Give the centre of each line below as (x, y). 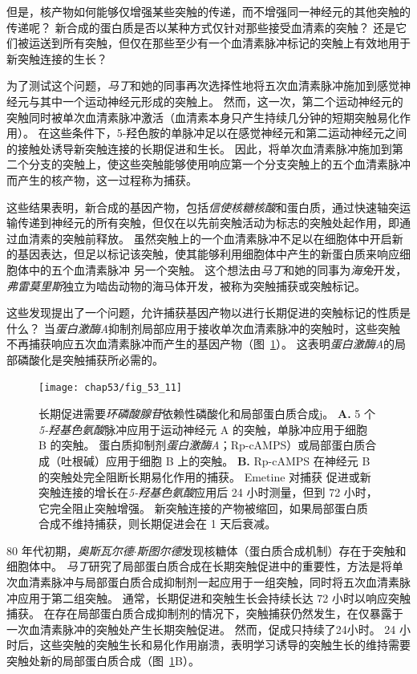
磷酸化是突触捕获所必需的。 (90, 359)
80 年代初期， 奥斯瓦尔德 (70, 550)
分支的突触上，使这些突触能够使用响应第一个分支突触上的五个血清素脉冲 (219, 164)
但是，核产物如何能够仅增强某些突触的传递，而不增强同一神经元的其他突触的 (208, 11)
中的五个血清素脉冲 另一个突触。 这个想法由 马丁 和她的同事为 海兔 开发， (218, 269)
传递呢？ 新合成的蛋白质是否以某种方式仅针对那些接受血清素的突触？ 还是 (201, 27)
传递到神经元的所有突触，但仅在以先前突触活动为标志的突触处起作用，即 (208, 223)
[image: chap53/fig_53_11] (110, 388)
